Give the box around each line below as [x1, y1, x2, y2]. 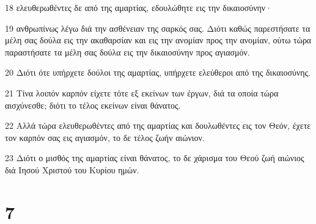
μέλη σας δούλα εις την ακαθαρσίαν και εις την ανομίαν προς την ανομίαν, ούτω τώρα [5, 34, 312, 46]
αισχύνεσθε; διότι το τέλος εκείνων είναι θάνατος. [5, 98, 181, 111]
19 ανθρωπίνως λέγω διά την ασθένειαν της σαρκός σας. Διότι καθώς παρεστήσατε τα [5, 21, 310, 34]
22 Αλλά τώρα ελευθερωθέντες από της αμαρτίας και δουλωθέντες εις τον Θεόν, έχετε [5, 119, 311, 132]
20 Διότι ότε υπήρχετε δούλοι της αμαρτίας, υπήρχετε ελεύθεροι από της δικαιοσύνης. [5, 66, 310, 79]
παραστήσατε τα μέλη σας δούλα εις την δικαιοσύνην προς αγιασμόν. [5, 45, 250, 58]
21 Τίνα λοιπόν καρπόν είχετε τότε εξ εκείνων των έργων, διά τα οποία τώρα [5, 86, 279, 99]
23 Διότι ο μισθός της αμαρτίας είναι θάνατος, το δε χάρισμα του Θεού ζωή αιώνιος [5, 151, 304, 164]
